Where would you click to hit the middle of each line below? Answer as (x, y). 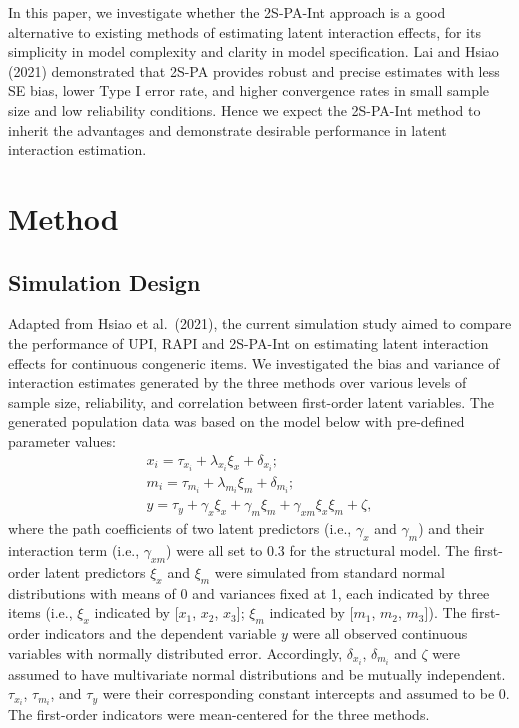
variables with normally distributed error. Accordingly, (175, 652)
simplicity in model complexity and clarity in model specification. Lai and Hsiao (253, 51)
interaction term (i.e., (74, 550)
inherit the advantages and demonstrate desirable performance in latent (227, 129)
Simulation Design (104, 281)
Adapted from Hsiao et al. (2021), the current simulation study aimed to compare (260, 323)
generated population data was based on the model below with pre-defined (236, 421)
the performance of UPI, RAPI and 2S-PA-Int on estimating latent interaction (248, 342)
